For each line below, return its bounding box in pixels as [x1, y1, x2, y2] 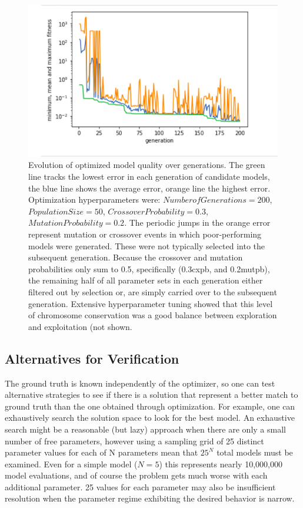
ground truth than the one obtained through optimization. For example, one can [5, 400, 295, 412]
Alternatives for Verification [5, 349, 179, 367]
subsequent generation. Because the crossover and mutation [28, 251, 243, 263]
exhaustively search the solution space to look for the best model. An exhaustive [5, 411, 295, 424]
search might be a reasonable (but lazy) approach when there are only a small [5, 423, 286, 435]
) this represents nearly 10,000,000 [159, 457, 282, 470]
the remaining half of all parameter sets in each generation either [28, 274, 263, 286]
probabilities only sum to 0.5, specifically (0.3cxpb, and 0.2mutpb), [28, 262, 270, 275]
